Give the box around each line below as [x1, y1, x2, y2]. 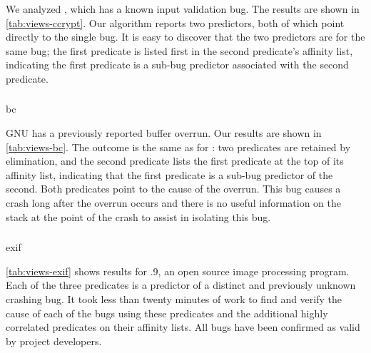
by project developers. [6, 333, 102, 348]
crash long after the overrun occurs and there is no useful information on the [6, 195, 341, 210]
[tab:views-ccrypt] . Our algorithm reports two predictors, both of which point [6, 15, 345, 30]
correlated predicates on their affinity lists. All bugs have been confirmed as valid [6, 319, 360, 334]
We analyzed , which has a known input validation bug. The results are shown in [6, 1, 360, 16]
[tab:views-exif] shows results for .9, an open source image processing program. [6, 263, 350, 278]
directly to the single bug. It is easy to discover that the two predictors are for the [6, 29, 365, 44]
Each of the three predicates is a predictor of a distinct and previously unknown [6, 277, 356, 292]
